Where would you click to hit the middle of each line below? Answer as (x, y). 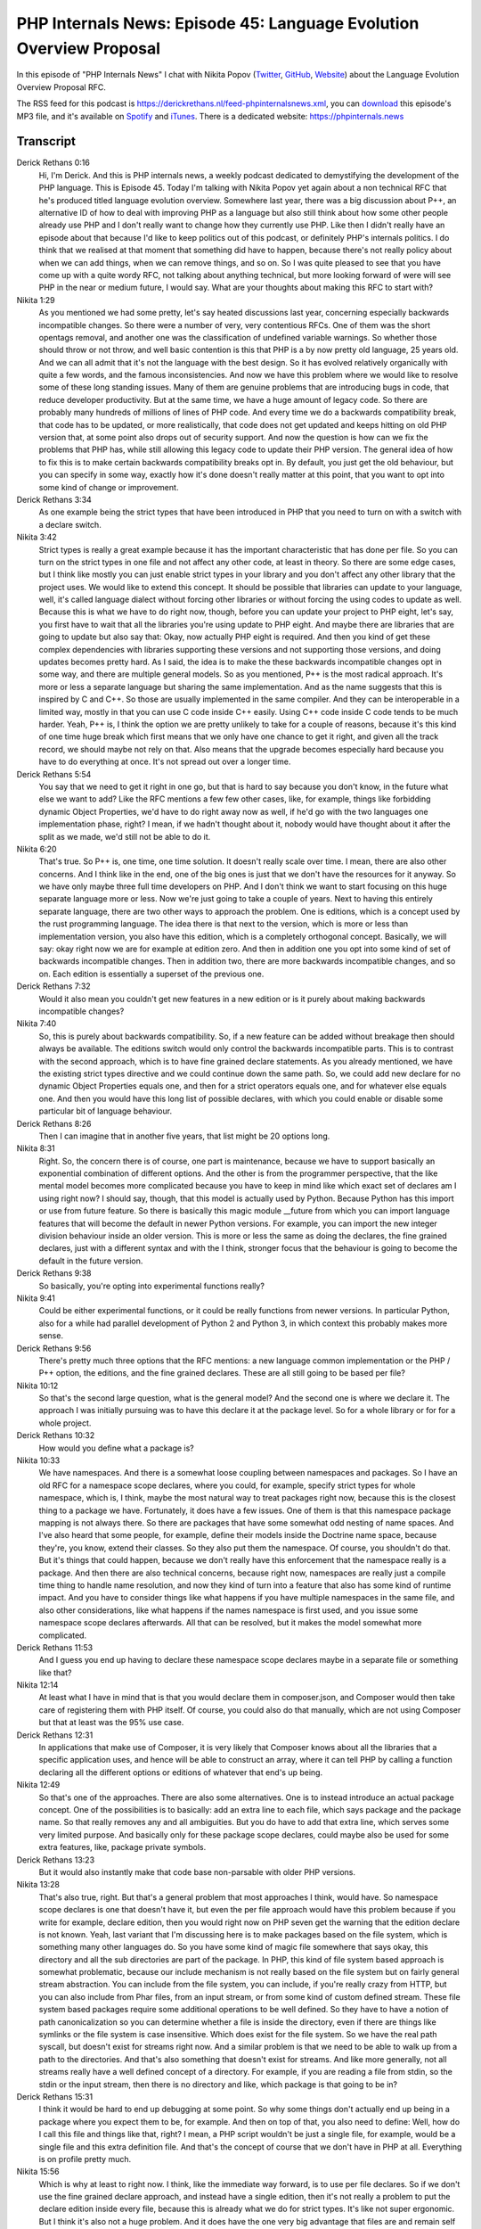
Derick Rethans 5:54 (54, 774)
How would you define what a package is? (117, 1448)
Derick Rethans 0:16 (53, 163)
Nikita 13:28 (38, 1885)
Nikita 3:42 (37, 537)
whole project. (65, 1423)
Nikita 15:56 (38, 2172)
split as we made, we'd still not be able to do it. (125, 836)
